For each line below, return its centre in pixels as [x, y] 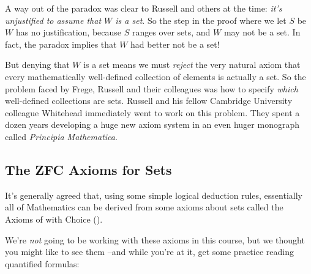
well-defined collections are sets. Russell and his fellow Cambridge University [149, 101]
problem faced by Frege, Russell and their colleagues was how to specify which [152, 88]
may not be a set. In [262, 32]
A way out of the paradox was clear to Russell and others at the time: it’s [144, 8]
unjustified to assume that [53, 20]
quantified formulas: [42, 263]
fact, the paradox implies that [61, 44]
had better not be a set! [175, 44]
